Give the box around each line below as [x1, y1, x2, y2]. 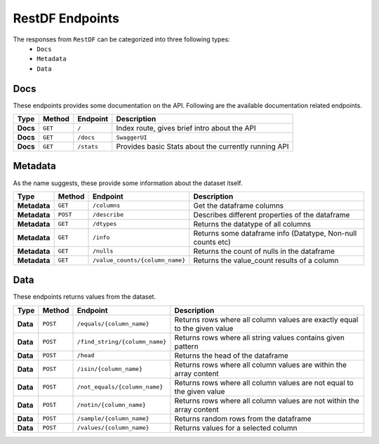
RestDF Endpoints [13, 11, 119, 26]
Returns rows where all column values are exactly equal [174, 314, 359, 324]
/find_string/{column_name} [77, 338, 167, 346]
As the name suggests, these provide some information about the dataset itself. [13, 179, 243, 187]
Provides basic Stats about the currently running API [116, 142, 289, 152]
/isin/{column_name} [77, 365, 143, 373]
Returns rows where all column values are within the [174, 360, 347, 370]
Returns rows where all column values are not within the [174, 396, 359, 405]
